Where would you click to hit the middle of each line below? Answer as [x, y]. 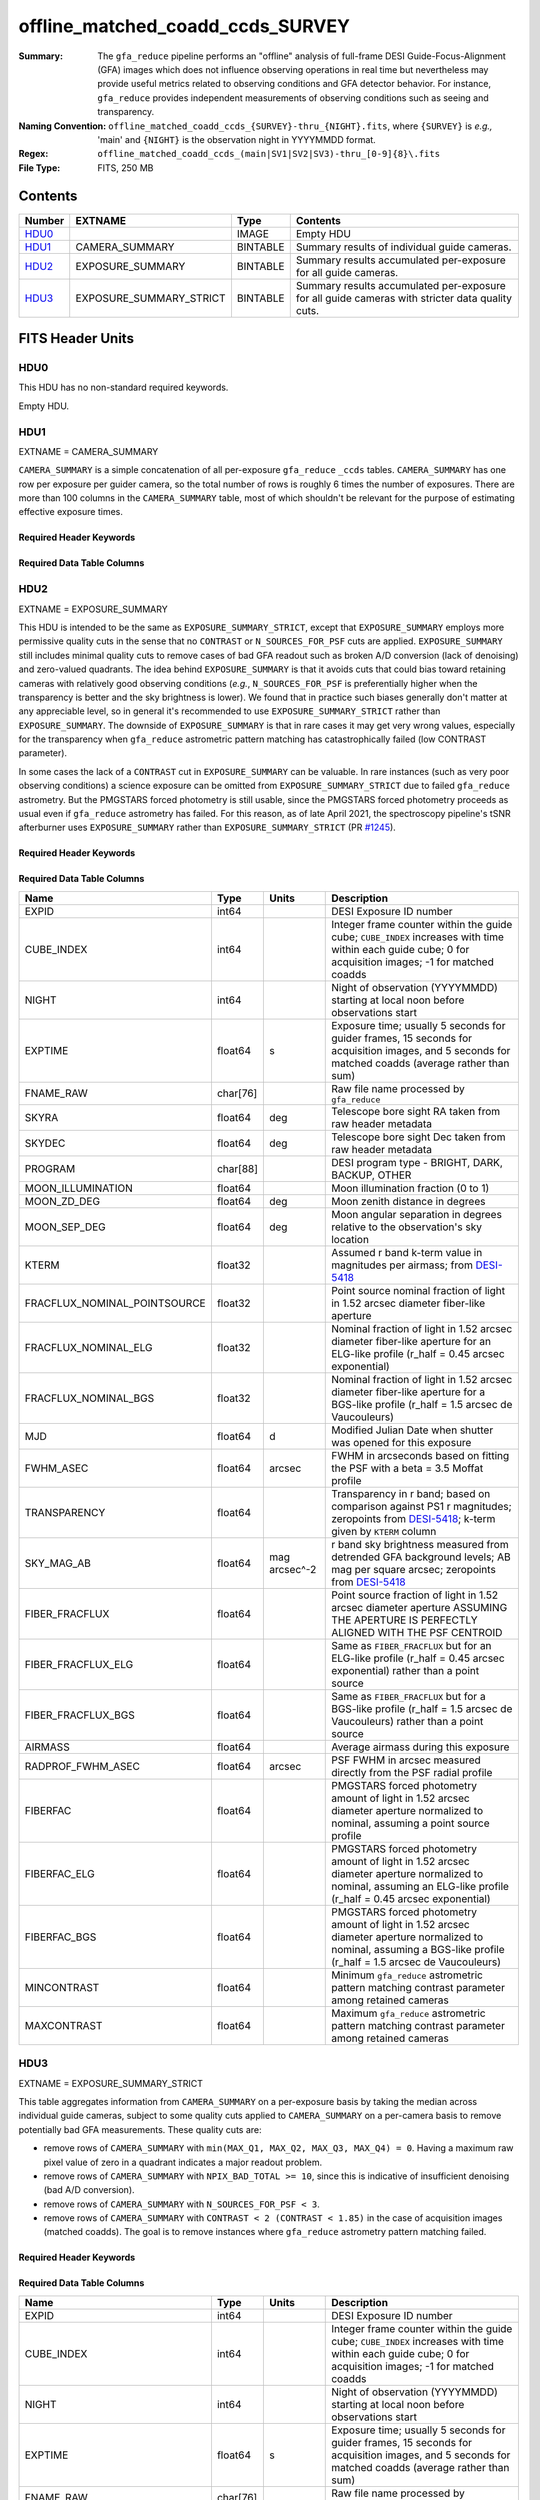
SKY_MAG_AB [58, 1563]
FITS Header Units [76, 338]
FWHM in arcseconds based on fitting [420, 1455]
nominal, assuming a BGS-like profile [418, 1949]
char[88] [237, 1168]
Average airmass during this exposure [420, 1747]
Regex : [33, 154]
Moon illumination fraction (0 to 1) [410, 1188]
